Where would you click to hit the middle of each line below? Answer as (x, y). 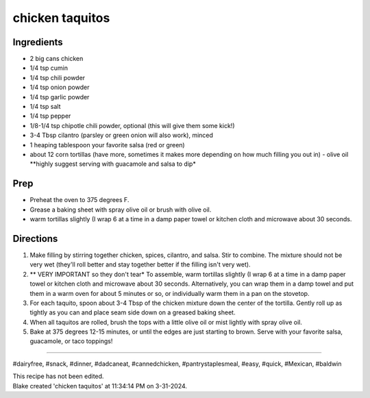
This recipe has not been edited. (58, 376)
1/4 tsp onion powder (60, 87)
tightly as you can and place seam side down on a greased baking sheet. (133, 312)
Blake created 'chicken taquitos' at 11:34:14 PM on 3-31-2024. (100, 386)
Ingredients (38, 42)
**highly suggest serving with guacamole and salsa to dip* (113, 164)
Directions (35, 239)
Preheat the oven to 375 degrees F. (79, 200)
